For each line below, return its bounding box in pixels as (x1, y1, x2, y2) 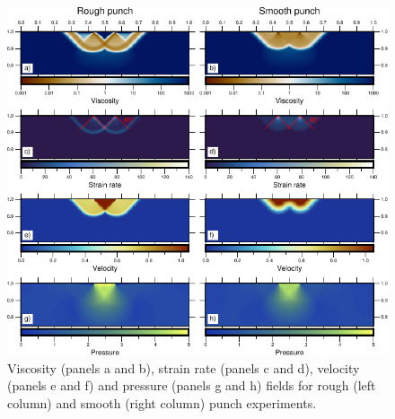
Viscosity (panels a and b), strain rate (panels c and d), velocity (7, 358, 360, 377)
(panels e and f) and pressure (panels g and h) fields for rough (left (7, 376, 376, 395)
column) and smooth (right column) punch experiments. (7, 393, 317, 412)
